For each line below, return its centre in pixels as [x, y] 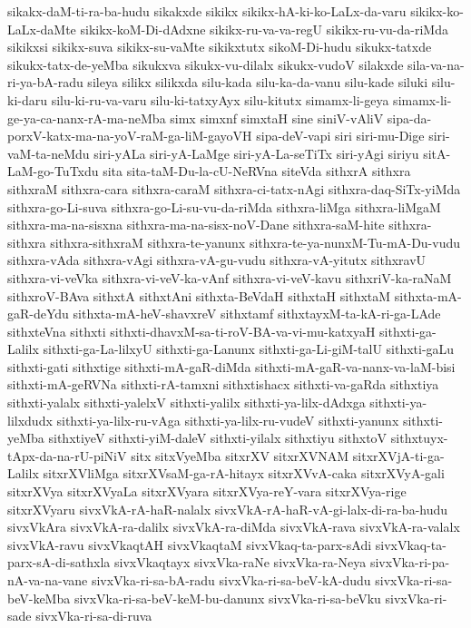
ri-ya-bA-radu [45, 82]
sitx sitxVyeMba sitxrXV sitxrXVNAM [240, 455]
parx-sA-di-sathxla [59, 562]
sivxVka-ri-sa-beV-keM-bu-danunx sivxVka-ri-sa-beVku [227, 598]
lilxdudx [30, 420]
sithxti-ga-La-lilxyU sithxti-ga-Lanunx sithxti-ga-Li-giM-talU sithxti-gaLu [249, 349]
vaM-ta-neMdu [49, 153]
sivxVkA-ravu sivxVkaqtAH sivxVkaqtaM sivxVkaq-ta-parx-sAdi [190, 544]
